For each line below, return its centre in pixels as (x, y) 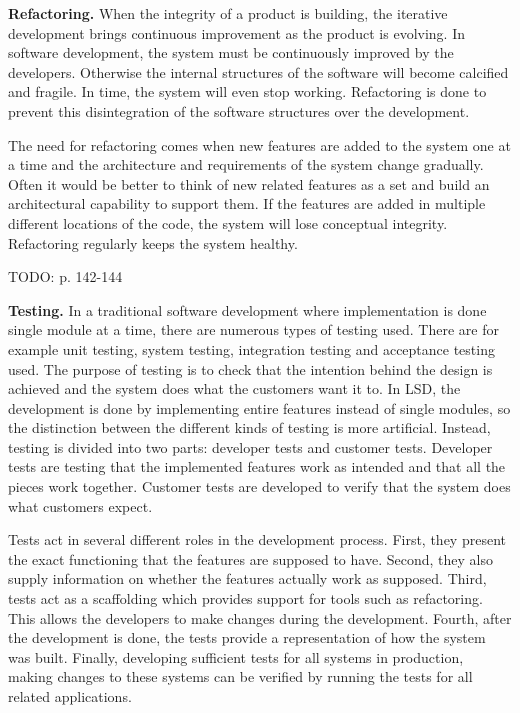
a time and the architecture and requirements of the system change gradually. (246, 164)
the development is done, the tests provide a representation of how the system (247, 637)
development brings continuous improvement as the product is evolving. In (236, 32)
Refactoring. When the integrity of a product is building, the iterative (228, 13)
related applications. (70, 696)
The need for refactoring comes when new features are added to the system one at (259, 144)
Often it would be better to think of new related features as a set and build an (249, 183)
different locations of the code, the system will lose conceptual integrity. (228, 222)
